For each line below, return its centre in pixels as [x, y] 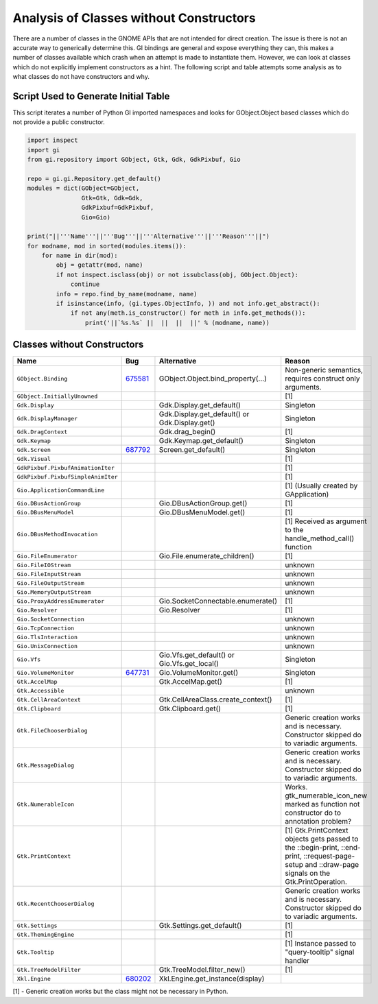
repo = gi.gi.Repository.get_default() [94, 179]
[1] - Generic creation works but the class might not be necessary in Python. [120, 992]
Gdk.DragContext [42, 432]
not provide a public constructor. [59, 122]
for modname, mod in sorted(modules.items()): [107, 246]
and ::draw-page [332, 865]
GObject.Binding [42, 378]
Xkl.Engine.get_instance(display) [212, 979]
